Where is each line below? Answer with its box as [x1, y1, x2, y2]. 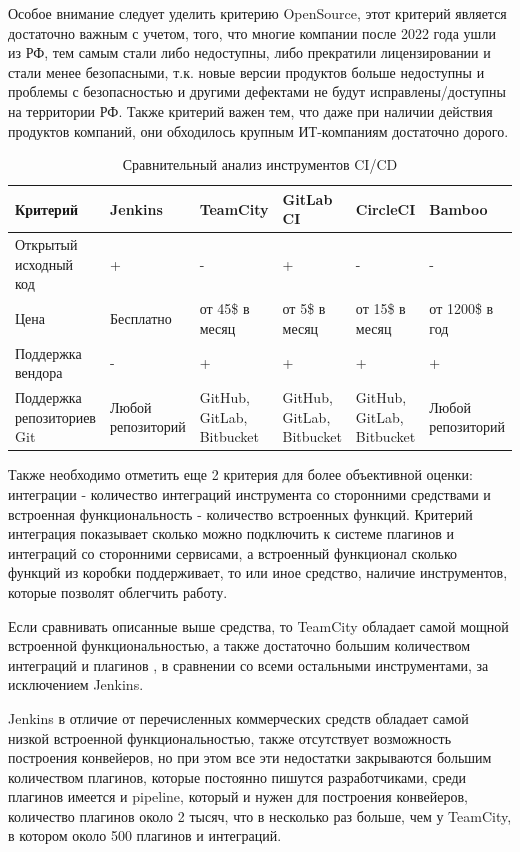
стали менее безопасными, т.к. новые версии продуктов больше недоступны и [8, 61, 485, 82]
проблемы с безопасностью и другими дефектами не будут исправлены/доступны [8, 81, 506, 102]
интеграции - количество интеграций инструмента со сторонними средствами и [8, 483, 491, 504]
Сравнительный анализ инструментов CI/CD [122, 154, 398, 175]
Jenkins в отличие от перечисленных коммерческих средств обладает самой [8, 707, 469, 728]
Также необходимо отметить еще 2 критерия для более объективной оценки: [8, 464, 473, 485]
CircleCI [355, 198, 416, 219]
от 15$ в [355, 298, 406, 319]
